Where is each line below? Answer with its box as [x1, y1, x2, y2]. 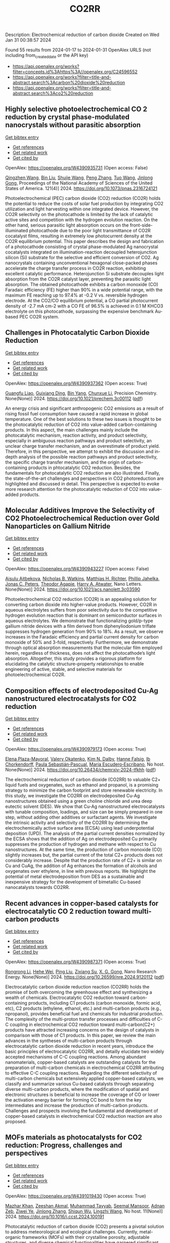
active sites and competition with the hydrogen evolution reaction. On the [5, 217, 158, 223]
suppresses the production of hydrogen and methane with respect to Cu [5, 841, 156, 847]
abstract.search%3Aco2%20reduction [12, 90, 94, 96]
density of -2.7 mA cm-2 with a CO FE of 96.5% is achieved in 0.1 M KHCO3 [5, 303, 163, 309]
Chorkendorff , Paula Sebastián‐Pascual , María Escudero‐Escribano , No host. [5, 761, 165, 767]
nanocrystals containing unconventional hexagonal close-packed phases [5, 260, 158, 266]
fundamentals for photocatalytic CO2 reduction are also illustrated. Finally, [5, 470, 160, 476]
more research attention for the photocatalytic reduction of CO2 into [5, 486, 148, 492]
